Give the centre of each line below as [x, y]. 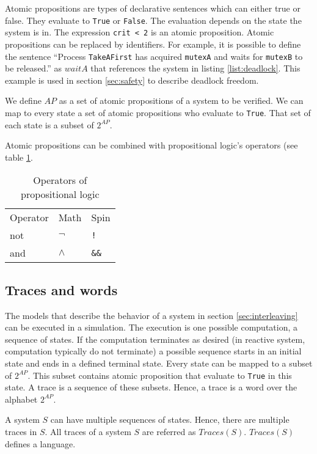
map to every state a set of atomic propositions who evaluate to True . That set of [158, 112]
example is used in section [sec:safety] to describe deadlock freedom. [132, 80]
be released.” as [34, 68]
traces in [21, 431]
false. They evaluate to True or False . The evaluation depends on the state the [153, 20]
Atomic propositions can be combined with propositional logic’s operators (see [151, 145]
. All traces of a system [88, 431]
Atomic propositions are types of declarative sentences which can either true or [153, 8]
